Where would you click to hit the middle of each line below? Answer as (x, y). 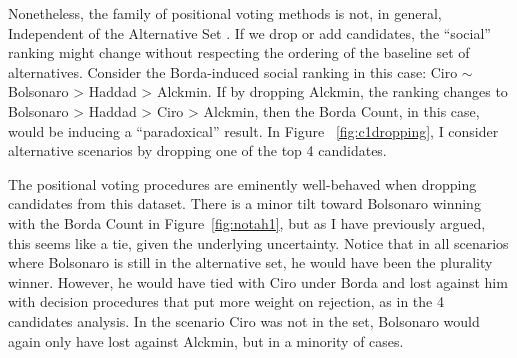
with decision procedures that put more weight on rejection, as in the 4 (226, 301)
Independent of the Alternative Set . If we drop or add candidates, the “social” (249, 32)
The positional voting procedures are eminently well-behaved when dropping (242, 183)
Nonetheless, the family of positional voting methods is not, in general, (225, 13)
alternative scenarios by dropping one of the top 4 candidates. (197, 150)
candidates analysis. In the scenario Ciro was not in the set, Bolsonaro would (244, 320)
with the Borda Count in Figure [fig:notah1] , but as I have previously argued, (247, 222)
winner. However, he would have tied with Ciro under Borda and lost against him (258, 281)
